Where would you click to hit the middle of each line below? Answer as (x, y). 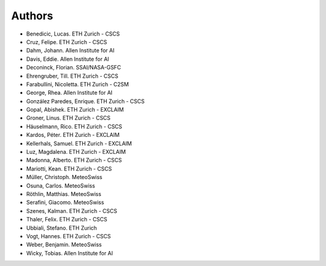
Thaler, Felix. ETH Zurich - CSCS (67, 220)
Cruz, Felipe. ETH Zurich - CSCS (67, 42)
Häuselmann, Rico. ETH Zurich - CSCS (74, 126)
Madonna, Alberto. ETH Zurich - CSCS (74, 160)
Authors (32, 16)
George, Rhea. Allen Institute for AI (69, 93)
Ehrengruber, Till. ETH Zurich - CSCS (72, 76)
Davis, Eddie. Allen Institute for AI (68, 59)
